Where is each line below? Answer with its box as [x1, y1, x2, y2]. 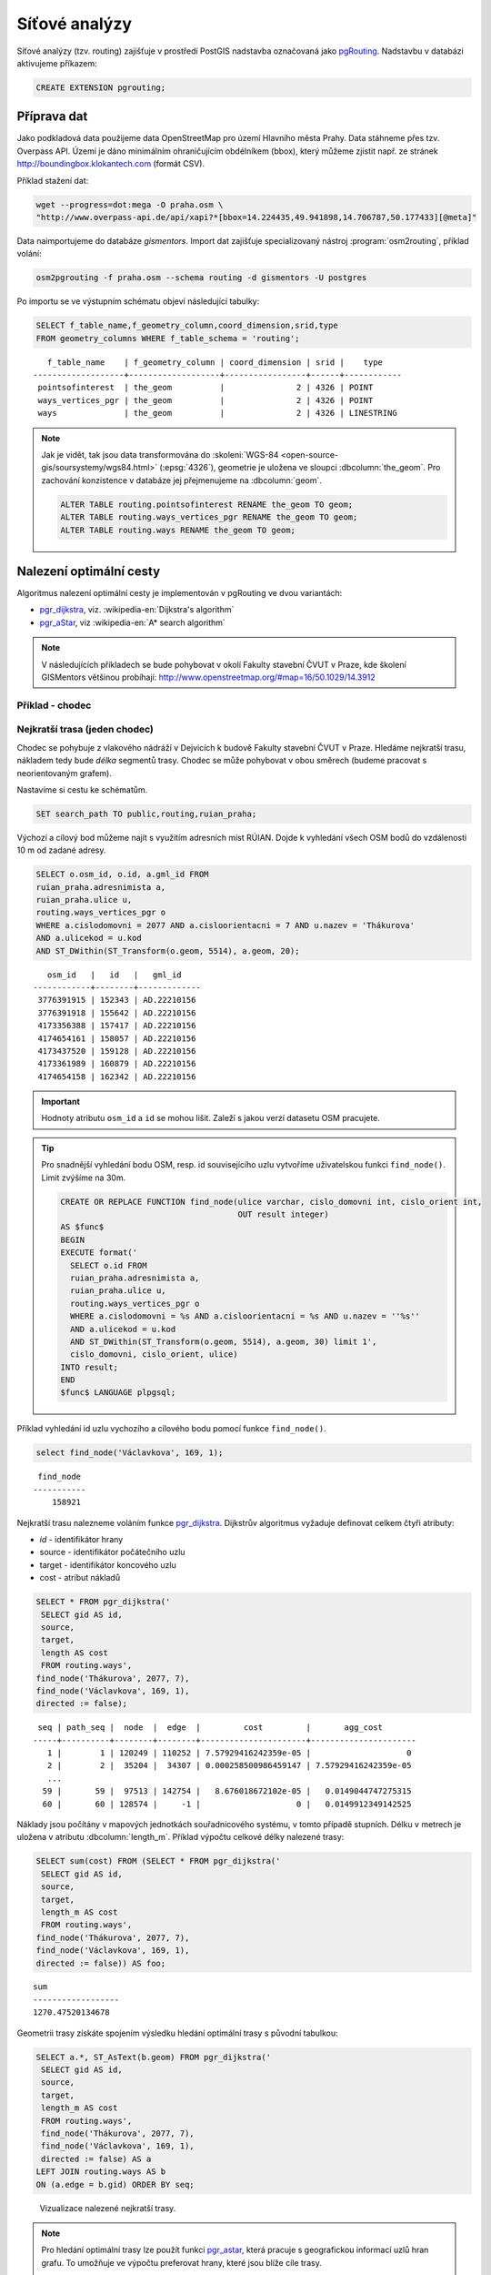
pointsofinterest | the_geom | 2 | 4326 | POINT [37, 382, 374, 393]
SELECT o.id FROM [69, 1260, 147, 1270]
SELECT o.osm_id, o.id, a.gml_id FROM [35, 869, 209, 880]
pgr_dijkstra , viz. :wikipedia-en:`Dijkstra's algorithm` [39, 604, 235, 615]
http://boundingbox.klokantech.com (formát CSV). [16, 158, 205, 169]
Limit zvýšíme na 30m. [41, 1172, 126, 1183]
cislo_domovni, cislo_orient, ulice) [69, 1350, 238, 1360]
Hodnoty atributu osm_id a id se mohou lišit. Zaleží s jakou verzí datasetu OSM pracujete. [41, 1113, 381, 1124]
